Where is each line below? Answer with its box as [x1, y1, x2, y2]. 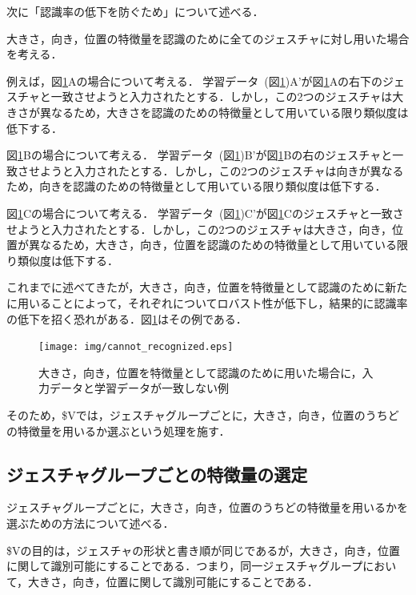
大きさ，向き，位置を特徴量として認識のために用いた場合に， [38, 364, 362, 380]
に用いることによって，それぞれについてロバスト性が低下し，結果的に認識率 [6, 294, 408, 311]
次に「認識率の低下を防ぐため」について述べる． [6, 3, 264, 19]
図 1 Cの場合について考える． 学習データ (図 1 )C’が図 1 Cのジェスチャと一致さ [6, 204, 404, 221]
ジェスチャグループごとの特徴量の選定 [6, 461, 308, 486]
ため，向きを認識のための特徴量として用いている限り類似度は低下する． [6, 178, 386, 195]
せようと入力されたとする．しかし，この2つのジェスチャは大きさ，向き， [6, 220, 393, 237]
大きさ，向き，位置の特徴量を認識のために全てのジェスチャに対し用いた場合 [6, 30, 410, 46]
